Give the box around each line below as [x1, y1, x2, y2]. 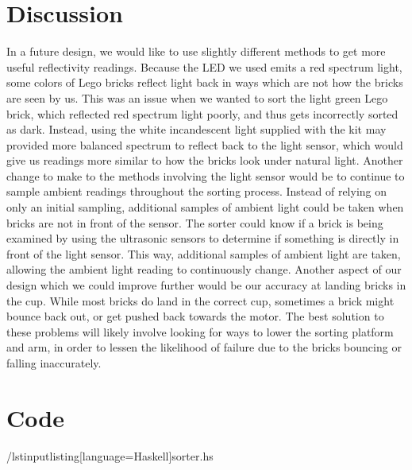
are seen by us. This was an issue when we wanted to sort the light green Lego [6, 89, 388, 106]
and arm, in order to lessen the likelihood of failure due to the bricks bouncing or [6, 339, 402, 355]
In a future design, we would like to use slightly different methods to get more [6, 43, 386, 60]
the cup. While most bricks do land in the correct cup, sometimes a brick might [6, 292, 395, 309]
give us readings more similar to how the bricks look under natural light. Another [6, 152, 403, 169]
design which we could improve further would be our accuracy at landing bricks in [6, 277, 406, 293]
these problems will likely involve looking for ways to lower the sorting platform [6, 323, 394, 340]
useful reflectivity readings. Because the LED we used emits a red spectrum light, [6, 58, 402, 75]
